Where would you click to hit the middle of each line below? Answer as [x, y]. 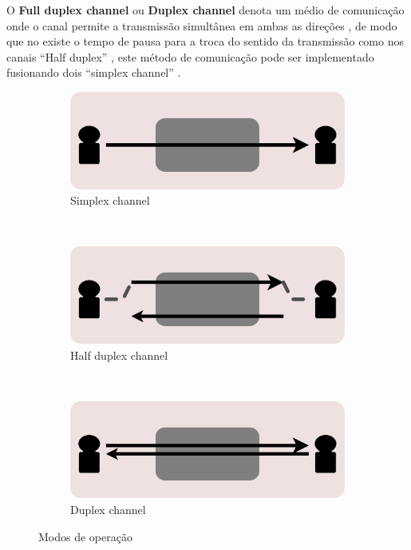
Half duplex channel [119, 355]
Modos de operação [85, 536]
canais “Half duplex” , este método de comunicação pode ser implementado [190, 56]
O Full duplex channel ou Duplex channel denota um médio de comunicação [205, 10]
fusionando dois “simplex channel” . [94, 72]
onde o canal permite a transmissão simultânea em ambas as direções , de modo [202, 25]
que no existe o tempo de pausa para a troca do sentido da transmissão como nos [205, 41]
